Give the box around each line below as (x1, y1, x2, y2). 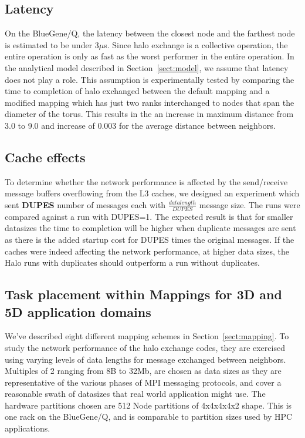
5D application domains (5, 302, 151, 320)
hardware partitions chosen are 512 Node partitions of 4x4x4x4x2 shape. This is (5, 399, 292, 411)
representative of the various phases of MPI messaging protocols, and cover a (5, 376, 282, 388)
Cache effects (5, 148, 86, 166)
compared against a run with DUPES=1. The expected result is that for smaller (5, 210, 293, 222)
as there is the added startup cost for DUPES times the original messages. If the (5, 233, 294, 245)
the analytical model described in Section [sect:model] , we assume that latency (5, 61, 289, 73)
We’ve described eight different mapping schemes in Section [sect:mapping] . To (5, 330, 289, 342)
